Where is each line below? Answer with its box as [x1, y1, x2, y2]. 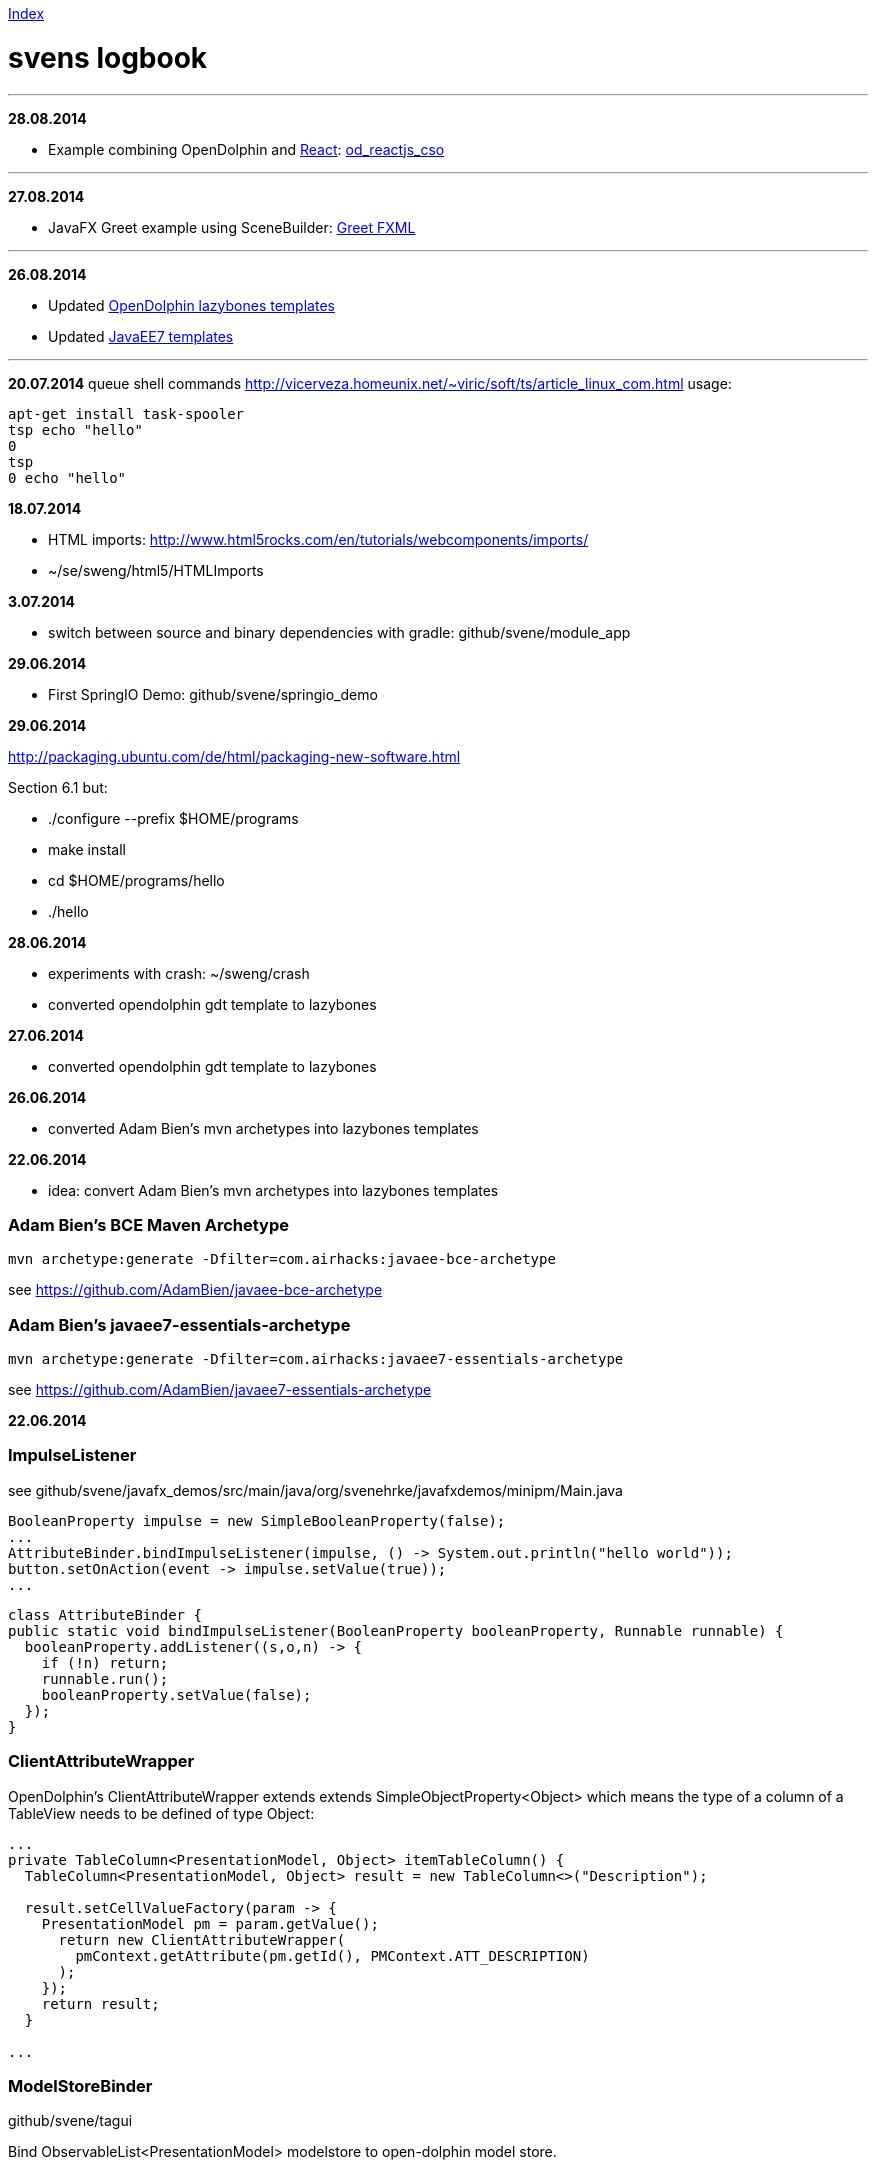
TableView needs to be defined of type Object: [8, 1804, 315, 1822]
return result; [41, 1995, 160, 2012]
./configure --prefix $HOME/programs [48, 809, 299, 827]
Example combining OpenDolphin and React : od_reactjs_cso [48, 140, 445, 158]
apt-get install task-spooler [8, 405, 245, 422]
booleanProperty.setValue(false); [41, 1686, 312, 1703]
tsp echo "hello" [8, 421, 143, 438]
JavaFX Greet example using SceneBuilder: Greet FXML [48, 218, 416, 236]
